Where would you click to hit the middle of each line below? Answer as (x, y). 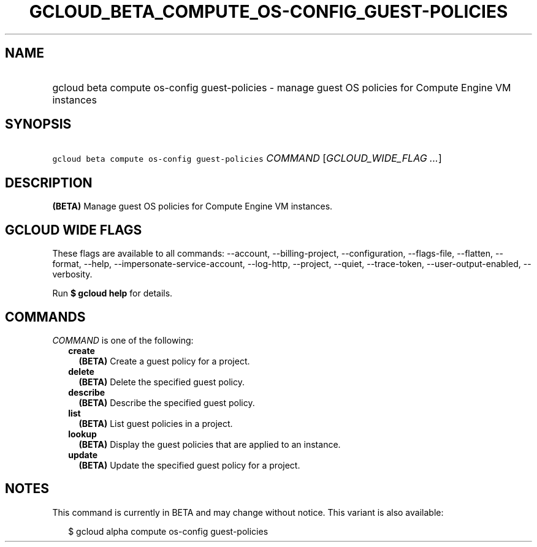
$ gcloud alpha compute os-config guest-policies (168, 531)
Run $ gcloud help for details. (112, 293)
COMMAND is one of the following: (123, 340)
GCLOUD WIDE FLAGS (74, 230)
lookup (82, 434)
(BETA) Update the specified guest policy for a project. (189, 465)
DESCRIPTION (49, 183)
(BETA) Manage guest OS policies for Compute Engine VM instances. (192, 206)
